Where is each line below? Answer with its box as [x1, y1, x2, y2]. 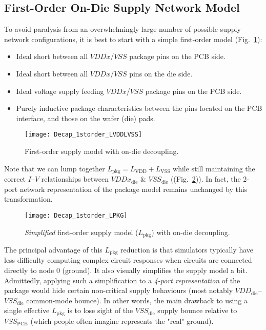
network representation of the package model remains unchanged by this [19, 183, 248, 194]
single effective [4, 305, 50, 316]
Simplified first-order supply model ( [25, 226, 138, 237]
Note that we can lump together [4, 163, 105, 173]
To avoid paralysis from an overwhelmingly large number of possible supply [4, 24, 241, 34]
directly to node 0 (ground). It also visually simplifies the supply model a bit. [4, 265, 248, 275]
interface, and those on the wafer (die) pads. [16, 112, 155, 123]
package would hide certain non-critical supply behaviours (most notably [4, 285, 233, 296]
